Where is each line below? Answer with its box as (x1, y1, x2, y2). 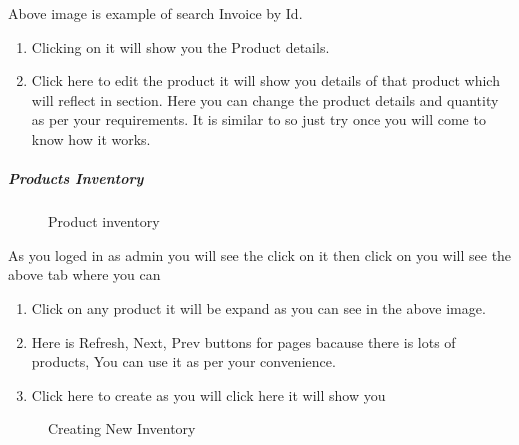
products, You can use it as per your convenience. (31, 351, 336, 372)
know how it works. (31, 128, 151, 149)
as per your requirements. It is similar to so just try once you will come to (31, 109, 486, 130)
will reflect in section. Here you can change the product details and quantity (31, 89, 499, 110)
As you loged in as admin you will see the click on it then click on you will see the (8, 244, 512, 265)
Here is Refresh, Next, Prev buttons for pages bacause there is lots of (31, 331, 456, 352)
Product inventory (48, 211, 160, 232)
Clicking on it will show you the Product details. (31, 36, 330, 57)
